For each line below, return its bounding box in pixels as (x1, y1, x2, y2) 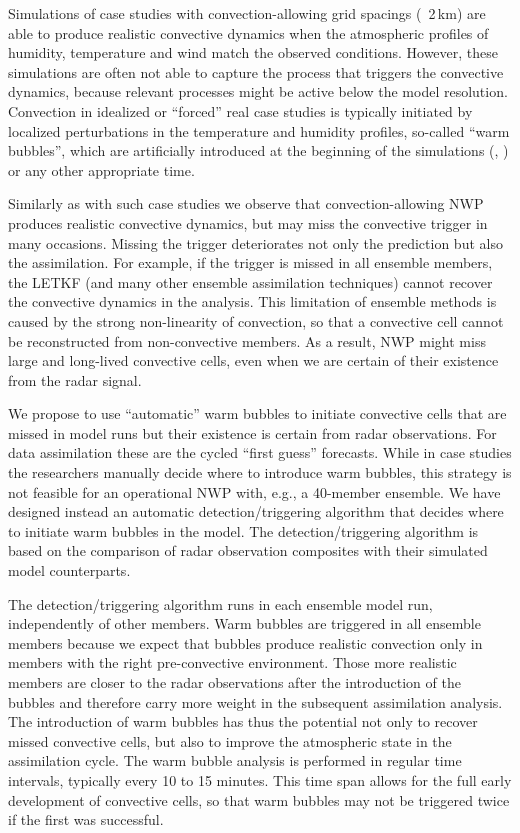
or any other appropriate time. (8, 159, 195, 180)
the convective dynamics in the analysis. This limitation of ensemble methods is (8, 291, 497, 312)
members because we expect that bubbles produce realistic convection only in (8, 632, 483, 653)
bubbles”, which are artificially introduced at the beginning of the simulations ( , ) (8, 140, 509, 161)
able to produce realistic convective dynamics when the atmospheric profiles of (8, 22, 489, 43)
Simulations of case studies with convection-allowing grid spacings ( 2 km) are (8, 3, 486, 23)
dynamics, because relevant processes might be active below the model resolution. (8, 81, 508, 102)
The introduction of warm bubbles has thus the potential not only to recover (8, 711, 478, 732)
